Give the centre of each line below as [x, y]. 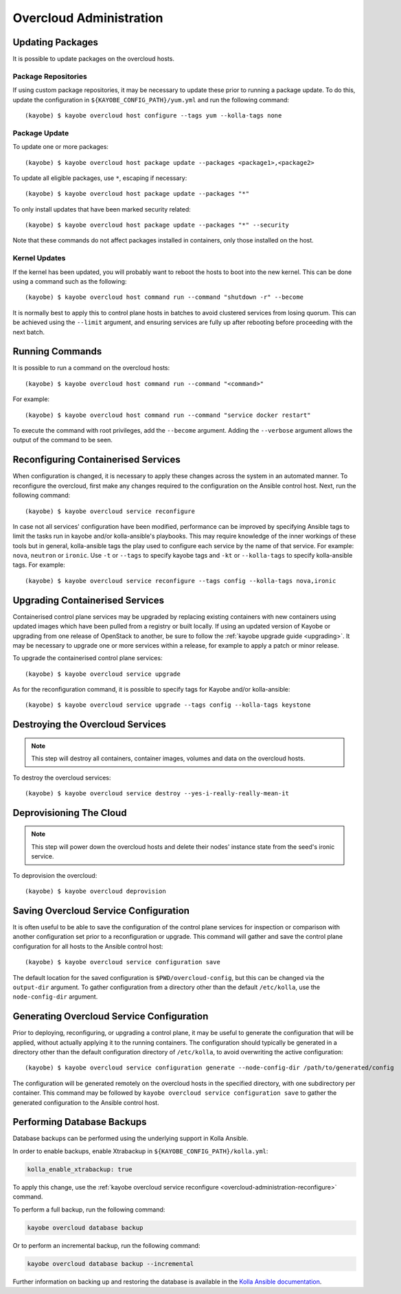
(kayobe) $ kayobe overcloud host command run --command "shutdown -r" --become [164, 297]
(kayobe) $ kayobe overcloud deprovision [95, 892]
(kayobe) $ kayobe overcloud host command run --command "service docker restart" [168, 415]
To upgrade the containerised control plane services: [88, 658]
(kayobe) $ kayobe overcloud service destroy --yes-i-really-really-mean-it [157, 794]
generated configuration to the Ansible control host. [86, 1102]
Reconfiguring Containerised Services [97, 460]
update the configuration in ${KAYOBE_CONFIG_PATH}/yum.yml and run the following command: [151, 100]
